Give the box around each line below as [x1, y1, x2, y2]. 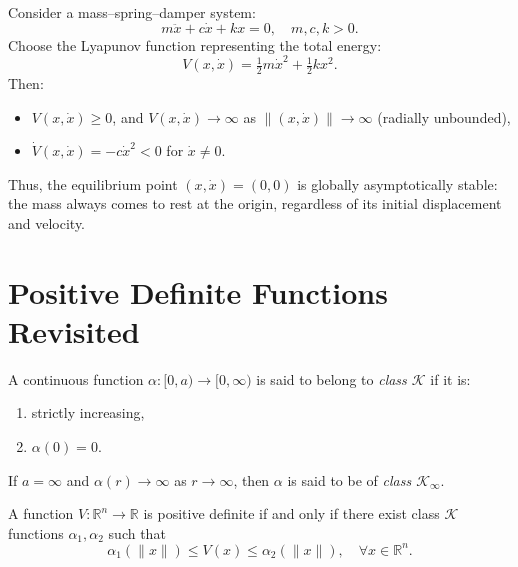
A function [8, 503, 74, 524]
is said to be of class [287, 469, 412, 490]
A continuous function [8, 368, 144, 389]
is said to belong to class [256, 368, 407, 389]
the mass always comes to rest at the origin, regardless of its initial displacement [8, 193, 502, 214]
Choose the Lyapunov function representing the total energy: [8, 34, 382, 55]
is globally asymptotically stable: [297, 173, 498, 194]
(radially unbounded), [377, 106, 511, 127]
